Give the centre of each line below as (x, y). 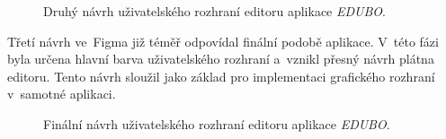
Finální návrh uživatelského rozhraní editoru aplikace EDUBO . (217, 123)
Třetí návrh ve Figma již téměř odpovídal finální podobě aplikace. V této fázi (223, 41)
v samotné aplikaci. (62, 94)
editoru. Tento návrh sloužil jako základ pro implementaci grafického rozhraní (221, 76)
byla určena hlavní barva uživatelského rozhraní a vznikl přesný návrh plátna (221, 59)
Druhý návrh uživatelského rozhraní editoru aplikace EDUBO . (214, 11)
